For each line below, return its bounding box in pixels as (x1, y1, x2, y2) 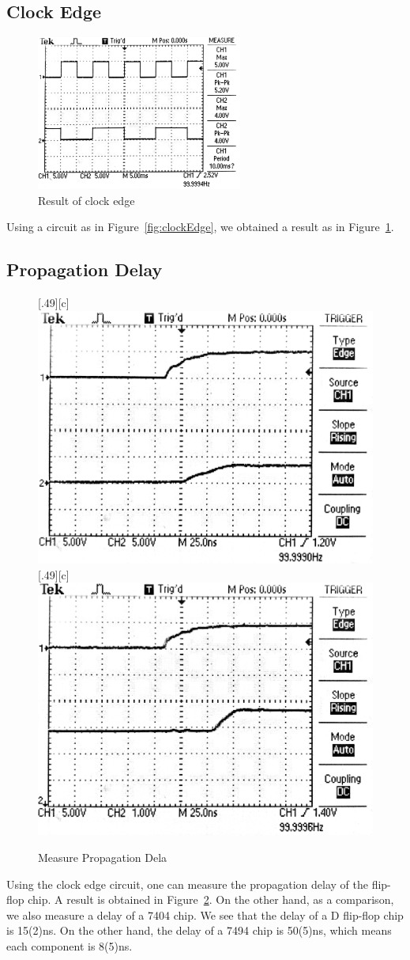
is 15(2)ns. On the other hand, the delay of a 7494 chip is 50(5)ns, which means (6, 922, 392, 939)
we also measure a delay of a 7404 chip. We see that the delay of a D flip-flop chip (6, 906, 404, 923)
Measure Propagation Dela (38, 848, 167, 865)
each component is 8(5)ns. (6, 937, 133, 954)
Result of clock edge (38, 192, 135, 208)
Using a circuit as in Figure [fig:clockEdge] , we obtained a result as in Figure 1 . (6, 218, 394, 235)
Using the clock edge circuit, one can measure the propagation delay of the (6, 875, 368, 892)
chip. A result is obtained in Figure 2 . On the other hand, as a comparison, (28, 891, 394, 908)
